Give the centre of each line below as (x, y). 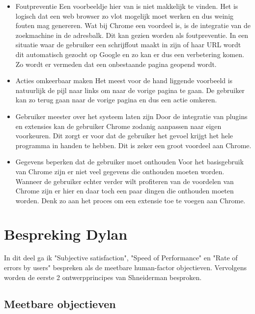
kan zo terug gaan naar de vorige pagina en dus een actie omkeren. (116, 100)
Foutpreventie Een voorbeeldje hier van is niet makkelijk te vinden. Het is (127, 6)
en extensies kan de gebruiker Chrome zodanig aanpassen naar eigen (118, 126)
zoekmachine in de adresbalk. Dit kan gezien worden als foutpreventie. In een (132, 35)
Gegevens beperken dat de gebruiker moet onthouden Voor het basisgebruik (129, 162)
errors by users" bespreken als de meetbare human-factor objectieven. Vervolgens (126, 267)
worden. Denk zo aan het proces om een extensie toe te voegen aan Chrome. (130, 200)
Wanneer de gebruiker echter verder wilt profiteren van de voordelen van (125, 181)
